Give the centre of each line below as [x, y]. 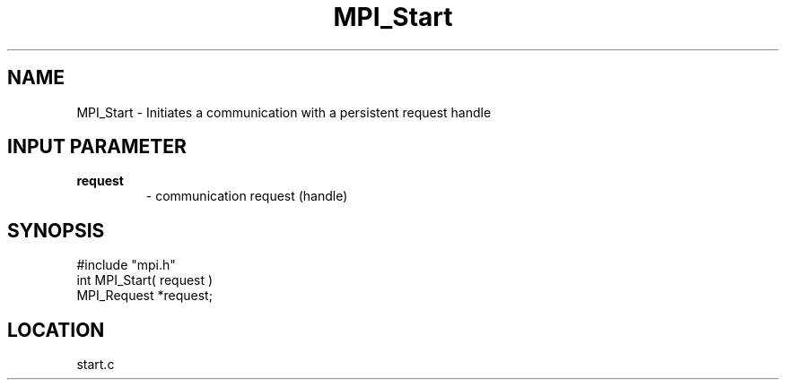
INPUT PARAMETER [97, 147]
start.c [96, 365]
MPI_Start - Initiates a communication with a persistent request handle [284, 112]
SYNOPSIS [56, 230]
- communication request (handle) [247, 196]
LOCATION [56, 330]
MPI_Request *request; [144, 296]
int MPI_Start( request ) [145, 280]
